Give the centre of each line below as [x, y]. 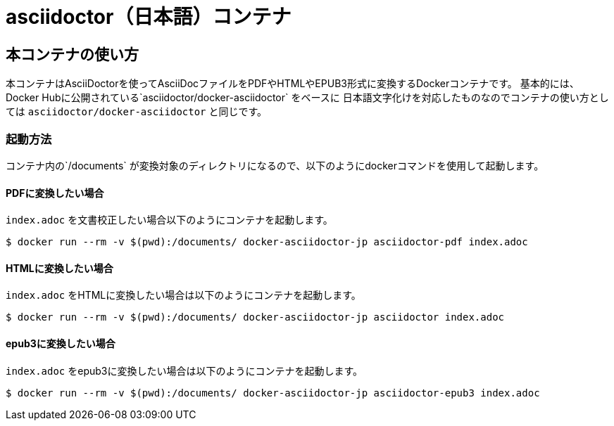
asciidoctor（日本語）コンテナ [149, 17]
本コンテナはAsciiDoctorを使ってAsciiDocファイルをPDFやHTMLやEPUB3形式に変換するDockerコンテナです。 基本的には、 [293, 84]
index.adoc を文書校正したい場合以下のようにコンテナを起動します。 [169, 220]
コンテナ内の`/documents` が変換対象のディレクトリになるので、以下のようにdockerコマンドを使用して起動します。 [275, 165]
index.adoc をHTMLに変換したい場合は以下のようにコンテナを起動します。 [183, 295]
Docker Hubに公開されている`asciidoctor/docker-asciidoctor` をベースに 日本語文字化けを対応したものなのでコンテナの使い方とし [307, 98]
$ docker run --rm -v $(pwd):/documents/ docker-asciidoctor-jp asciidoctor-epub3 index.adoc [273, 393]
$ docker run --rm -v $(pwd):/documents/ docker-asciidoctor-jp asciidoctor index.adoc [255, 317]
